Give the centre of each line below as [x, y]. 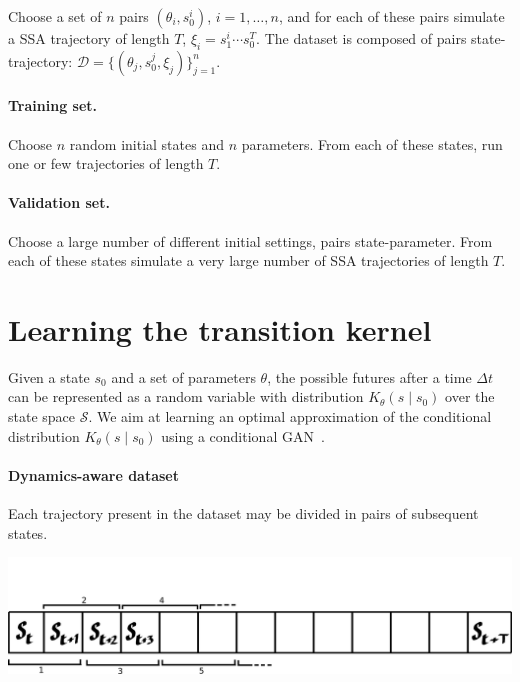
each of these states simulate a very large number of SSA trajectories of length [248, 260]
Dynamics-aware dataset [93, 474]
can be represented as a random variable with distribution [186, 396]
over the [470, 396]
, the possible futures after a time [369, 376]
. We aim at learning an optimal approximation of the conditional [290, 416]
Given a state [49, 376]
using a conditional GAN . [243, 435]
